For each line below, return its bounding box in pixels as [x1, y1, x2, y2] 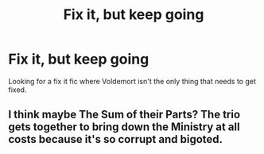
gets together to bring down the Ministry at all [8, 121, 240, 134]
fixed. [8, 85, 27, 94]
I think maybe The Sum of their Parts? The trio [8, 108, 241, 121]
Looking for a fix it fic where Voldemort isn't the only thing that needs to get [8, 76, 257, 86]
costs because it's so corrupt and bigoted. [8, 133, 223, 146]
